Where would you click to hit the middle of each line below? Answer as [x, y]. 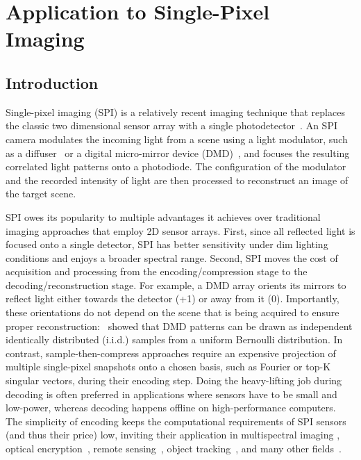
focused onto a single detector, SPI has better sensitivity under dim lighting [167, 244]
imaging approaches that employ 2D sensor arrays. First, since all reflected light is [180, 230]
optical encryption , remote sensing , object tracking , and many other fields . [174, 449]
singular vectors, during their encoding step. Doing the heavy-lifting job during [174, 380]
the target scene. [41, 194]
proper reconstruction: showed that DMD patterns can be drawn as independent [179, 326]
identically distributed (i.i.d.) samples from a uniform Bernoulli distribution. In [174, 339]
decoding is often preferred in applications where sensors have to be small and [171, 394]
